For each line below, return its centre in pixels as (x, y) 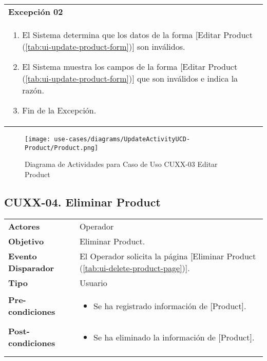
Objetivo (26, 241)
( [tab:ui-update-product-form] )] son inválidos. (104, 46)
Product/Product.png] (62, 148)
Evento (23, 256)
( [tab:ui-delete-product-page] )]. (135, 268)
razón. (33, 90)
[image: (38, 139)
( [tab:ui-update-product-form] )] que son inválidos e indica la (130, 78)
